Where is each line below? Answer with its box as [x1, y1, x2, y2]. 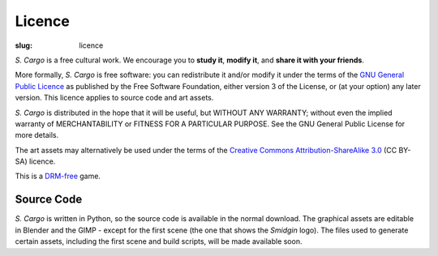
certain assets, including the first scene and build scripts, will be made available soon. [15, 237, 303, 246]
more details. [15, 130, 59, 140]
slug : [15, 41, 32, 50]
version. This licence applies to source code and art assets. [15, 93, 214, 103]
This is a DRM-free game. [15, 171, 101, 181]
